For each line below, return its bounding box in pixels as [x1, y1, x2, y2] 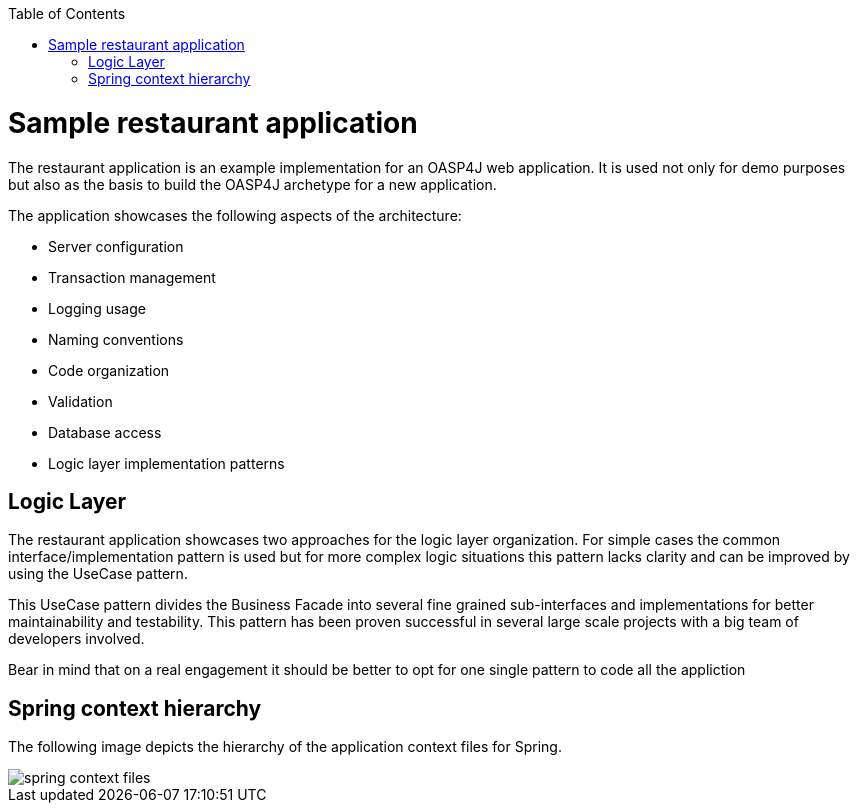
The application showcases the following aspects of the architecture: [8, 206, 462, 224]
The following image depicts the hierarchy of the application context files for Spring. [8, 738, 562, 756]
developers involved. [8, 630, 145, 648]
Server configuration [48, 237, 184, 255]
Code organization [48, 361, 170, 379]
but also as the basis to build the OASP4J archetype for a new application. [8, 175, 497, 193]
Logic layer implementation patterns [48, 454, 285, 472]
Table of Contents [8, 5, 126, 22]
